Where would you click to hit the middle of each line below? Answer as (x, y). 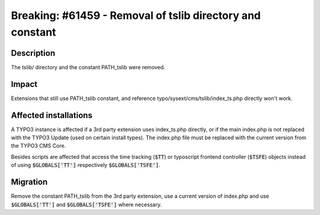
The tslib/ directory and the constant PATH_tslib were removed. (88, 67)
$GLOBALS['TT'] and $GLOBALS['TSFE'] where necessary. (87, 204)
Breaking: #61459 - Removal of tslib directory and (136, 15)
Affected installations (52, 115)
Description (33, 53)
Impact (24, 84)
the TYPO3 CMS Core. (39, 146)
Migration (29, 182)
